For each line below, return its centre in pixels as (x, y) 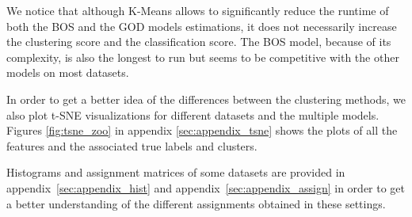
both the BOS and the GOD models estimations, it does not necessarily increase (202, 26)
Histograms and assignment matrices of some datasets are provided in (176, 172)
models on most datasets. (68, 72)
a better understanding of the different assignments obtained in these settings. (196, 203)
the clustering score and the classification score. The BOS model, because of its (199, 42)
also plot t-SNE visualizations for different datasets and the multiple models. (193, 114)
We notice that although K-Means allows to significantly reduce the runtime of (198, 10)
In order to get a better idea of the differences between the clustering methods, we (206, 99)
